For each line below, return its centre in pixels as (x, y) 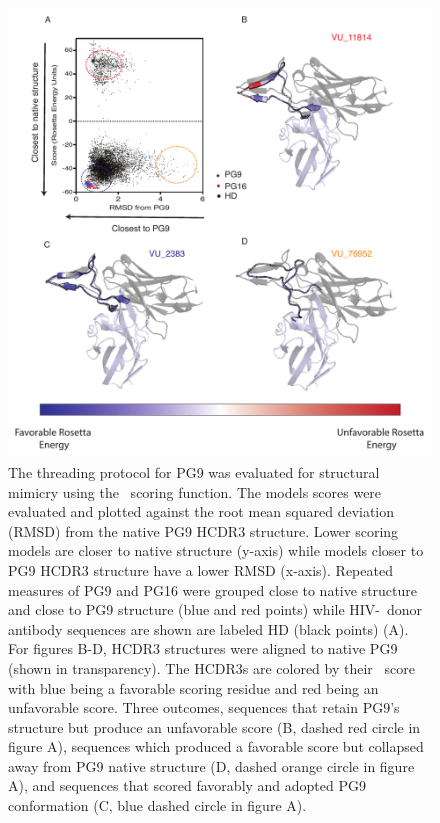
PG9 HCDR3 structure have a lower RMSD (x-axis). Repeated (200, 569)
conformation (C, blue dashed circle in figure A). (157, 805)
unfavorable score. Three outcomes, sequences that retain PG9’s (204, 707)
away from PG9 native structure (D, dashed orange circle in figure (211, 765)
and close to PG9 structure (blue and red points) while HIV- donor (215, 609)
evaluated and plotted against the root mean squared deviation (201, 511)
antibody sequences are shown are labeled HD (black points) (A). (208, 628)
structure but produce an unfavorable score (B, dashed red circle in (214, 726)
